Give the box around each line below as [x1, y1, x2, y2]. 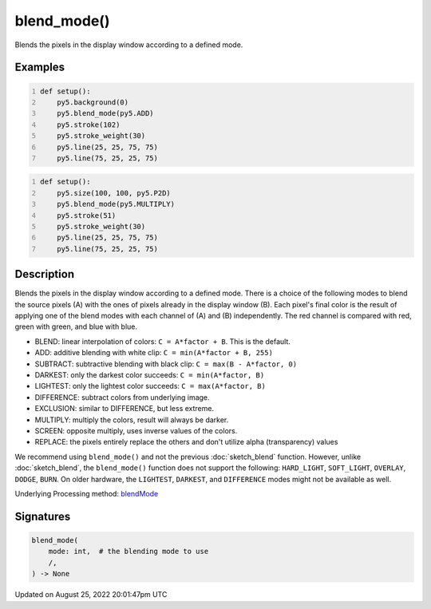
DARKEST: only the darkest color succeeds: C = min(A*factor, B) [34, 370, 265, 380]
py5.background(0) [57, 97, 129, 107]
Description [14, 267, 75, 281]
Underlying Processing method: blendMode [14, 488, 159, 498]
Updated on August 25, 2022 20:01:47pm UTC [14, 590, 168, 599]
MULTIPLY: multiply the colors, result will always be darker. [34, 415, 229, 425]
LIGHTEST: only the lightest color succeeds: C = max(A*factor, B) [34, 382, 267, 391]
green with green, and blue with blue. [14, 322, 138, 331]
